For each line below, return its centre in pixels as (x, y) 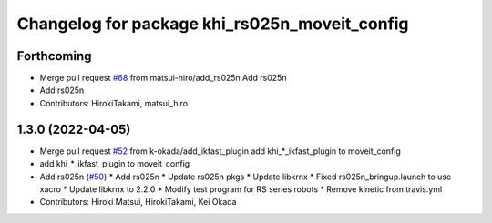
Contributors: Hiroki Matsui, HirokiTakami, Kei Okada (138, 202)
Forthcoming (54, 56)
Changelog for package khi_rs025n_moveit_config (213, 24)
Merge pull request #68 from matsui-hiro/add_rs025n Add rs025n (163, 78)
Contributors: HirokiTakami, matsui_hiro (114, 103)
